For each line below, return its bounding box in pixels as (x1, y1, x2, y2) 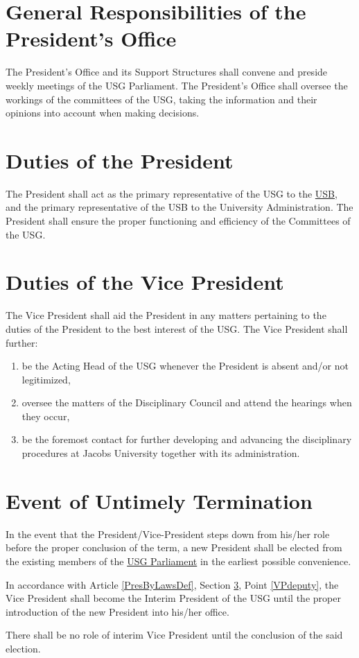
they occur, (21, 408, 70, 423)
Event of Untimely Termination (6, 486, 313, 514)
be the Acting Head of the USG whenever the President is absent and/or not (21, 358, 349, 373)
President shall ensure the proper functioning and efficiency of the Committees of (6, 214, 351, 227)
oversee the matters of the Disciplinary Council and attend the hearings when (21, 395, 352, 410)
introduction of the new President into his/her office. (6, 604, 229, 618)
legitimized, (21, 372, 71, 386)
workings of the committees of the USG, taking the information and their (6, 92, 317, 106)
